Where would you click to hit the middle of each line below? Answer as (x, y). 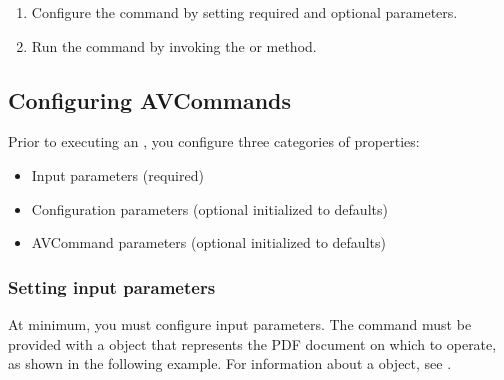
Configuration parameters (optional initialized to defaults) (209, 208)
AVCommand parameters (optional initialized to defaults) (208, 242)
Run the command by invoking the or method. (174, 45)
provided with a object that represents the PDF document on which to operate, (252, 343)
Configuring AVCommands (150, 99)
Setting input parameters (112, 286)
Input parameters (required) (117, 174)
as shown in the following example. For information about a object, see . (230, 363)
